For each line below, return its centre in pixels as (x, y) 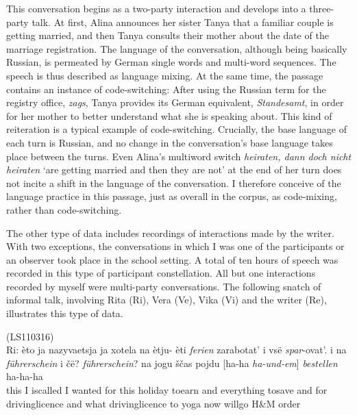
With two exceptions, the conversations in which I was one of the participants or (175, 246)
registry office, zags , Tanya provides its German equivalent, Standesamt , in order (175, 102)
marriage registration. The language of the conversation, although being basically (177, 48)
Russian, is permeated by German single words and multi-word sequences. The (171, 62)
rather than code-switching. (64, 209)
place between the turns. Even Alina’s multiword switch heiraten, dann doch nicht (179, 156)
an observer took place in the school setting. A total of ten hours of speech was (172, 259)
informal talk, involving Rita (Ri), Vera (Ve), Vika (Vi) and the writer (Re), (167, 300)
